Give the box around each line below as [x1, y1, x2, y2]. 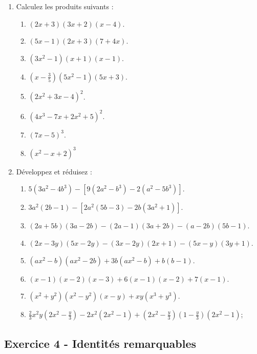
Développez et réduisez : [16, 166, 92, 176]
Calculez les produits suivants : [16, 1, 114, 11]
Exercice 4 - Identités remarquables [4, 335, 197, 351]
